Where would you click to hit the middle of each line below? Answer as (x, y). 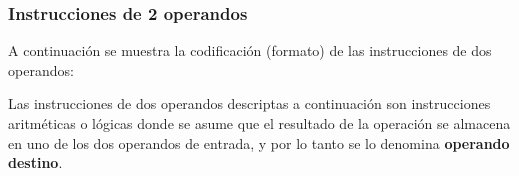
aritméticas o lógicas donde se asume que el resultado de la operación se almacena (259, 123)
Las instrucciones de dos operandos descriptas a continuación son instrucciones (249, 103)
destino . (35, 162)
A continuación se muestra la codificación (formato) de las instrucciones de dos (250, 50)
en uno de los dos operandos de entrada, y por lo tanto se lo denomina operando (259, 142)
